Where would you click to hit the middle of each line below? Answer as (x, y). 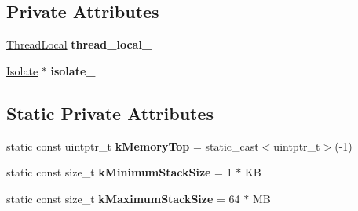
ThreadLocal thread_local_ (79, 44)
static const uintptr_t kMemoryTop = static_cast (133, 146)
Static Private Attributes (110, 113)
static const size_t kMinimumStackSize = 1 (119, 172)
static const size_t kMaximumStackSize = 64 (123, 198)
